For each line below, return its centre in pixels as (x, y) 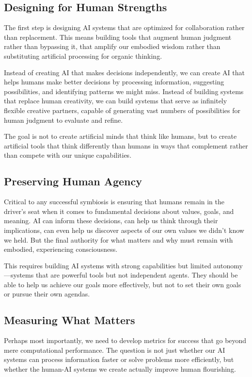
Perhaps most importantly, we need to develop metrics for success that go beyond (125, 340)
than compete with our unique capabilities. (68, 155)
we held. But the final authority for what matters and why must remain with (118, 239)
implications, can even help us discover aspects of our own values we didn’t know (124, 230)
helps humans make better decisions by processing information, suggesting (114, 82)
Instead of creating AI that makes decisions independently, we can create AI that (124, 72)
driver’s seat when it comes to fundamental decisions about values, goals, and (119, 211)
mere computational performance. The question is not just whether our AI (115, 350)
